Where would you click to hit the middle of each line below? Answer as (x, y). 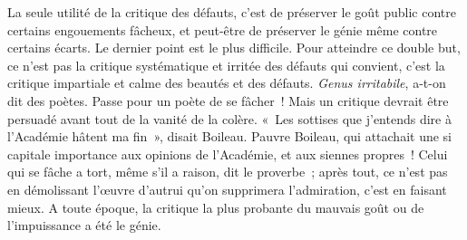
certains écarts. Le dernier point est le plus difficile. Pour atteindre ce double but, (234, 48)
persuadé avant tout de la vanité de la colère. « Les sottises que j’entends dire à (229, 118)
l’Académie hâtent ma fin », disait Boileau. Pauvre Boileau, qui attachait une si (230, 136)
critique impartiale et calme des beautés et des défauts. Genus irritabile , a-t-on (227, 83)
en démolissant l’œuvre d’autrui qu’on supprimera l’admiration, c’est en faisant (227, 189)
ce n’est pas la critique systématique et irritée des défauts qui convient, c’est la (226, 65)
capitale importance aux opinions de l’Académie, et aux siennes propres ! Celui (228, 154)
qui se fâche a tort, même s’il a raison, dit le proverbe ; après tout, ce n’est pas (228, 172)
